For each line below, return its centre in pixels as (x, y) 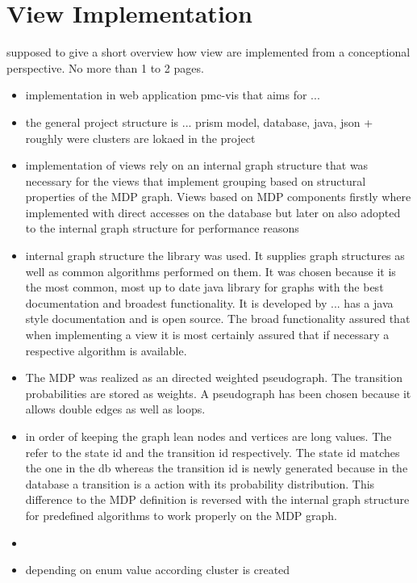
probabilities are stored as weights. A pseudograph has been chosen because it (218, 393)
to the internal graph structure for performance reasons (162, 228)
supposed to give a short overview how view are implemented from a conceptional (208, 52)
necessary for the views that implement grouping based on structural (196, 180)
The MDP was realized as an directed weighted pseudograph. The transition (214, 377)
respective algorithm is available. (106, 350)
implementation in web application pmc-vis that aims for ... (173, 95)
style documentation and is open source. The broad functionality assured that (218, 319)
